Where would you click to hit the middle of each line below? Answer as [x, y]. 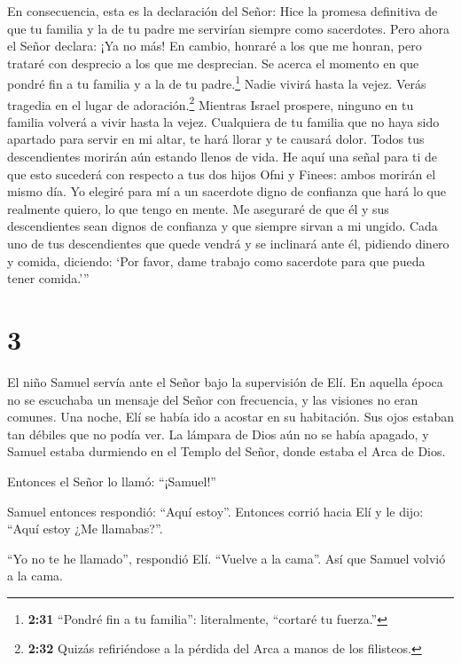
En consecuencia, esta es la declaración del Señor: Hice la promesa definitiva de [223, 11]
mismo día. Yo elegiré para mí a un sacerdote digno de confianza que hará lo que [227, 191]
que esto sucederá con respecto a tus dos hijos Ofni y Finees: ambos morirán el [222, 174]
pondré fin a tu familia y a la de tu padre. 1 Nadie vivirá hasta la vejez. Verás [217, 83]
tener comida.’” [48, 278]
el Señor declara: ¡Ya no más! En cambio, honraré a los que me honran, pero [215, 46]
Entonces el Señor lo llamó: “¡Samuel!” [112, 481]
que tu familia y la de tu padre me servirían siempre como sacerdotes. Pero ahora [228, 28]
